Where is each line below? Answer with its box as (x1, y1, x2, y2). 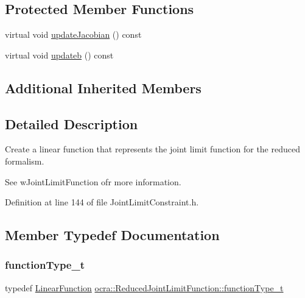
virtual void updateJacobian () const (5, 28, 142, 41)
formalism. (5, 154, 44, 167)
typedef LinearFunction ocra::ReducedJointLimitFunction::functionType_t (5, 281, 284, 294)
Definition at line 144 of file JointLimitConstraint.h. (5, 196, 199, 208)
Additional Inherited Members (5, 78, 202, 97)
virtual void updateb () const (5, 48, 114, 61)
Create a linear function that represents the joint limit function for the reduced (5, 143, 300, 155)
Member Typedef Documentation (5, 225, 220, 244)
